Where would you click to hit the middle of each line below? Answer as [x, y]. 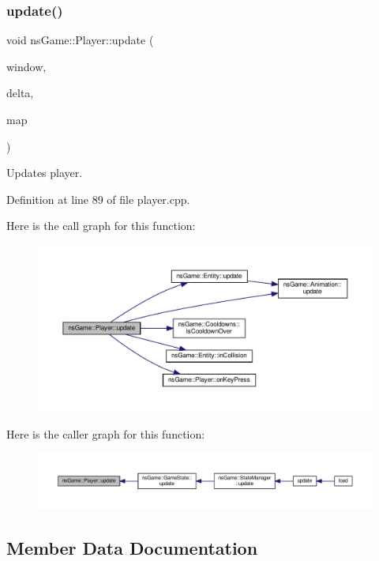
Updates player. [45, 173]
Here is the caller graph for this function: [106, 433]
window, [26, 66]
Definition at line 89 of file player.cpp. [98, 199]
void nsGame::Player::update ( [80, 40]
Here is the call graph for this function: [101, 226]
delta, [20, 93]
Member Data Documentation [132, 547]
